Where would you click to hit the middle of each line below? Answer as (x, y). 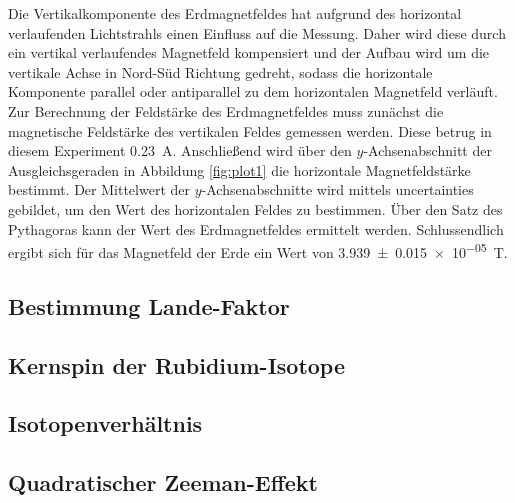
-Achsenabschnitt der (427, 150)
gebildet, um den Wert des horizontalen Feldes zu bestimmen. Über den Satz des (255, 208)
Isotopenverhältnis (105, 423)
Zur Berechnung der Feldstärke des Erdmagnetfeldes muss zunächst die (226, 110)
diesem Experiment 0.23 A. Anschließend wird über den (180, 150)
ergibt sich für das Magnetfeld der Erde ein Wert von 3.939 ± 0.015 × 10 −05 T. (258, 250)
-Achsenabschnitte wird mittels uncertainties (337, 189)
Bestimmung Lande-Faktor (149, 305)
